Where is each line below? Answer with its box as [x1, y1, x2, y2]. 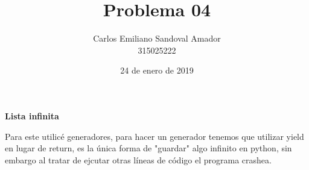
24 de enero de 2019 [120, 64, 194, 77]
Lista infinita [5, 109, 59, 122]
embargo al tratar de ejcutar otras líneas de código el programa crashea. [5, 153, 272, 166]
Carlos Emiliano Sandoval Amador [93, 32, 221, 45]
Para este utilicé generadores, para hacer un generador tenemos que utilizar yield [5, 130, 304, 142]
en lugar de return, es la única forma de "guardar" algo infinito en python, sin [5, 142, 292, 154]
